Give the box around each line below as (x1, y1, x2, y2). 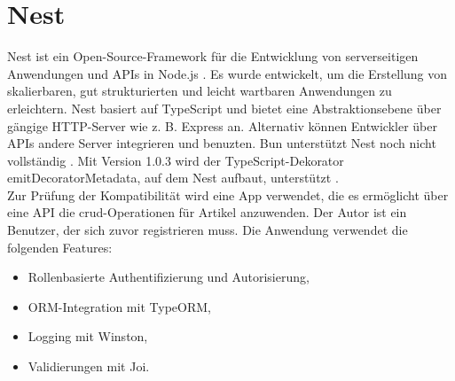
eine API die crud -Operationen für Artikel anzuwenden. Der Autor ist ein (7, 203, 407, 222)
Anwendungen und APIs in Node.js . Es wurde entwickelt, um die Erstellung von (7, 64, 448, 82)
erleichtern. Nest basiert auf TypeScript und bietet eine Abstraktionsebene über (7, 98, 442, 117)
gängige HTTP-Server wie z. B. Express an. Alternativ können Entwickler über (7, 116, 437, 135)
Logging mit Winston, (27, 327, 148, 346)
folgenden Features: (7, 237, 113, 256)
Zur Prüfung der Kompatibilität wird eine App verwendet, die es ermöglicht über (7, 185, 449, 204)
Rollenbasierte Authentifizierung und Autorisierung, (27, 268, 310, 286)
